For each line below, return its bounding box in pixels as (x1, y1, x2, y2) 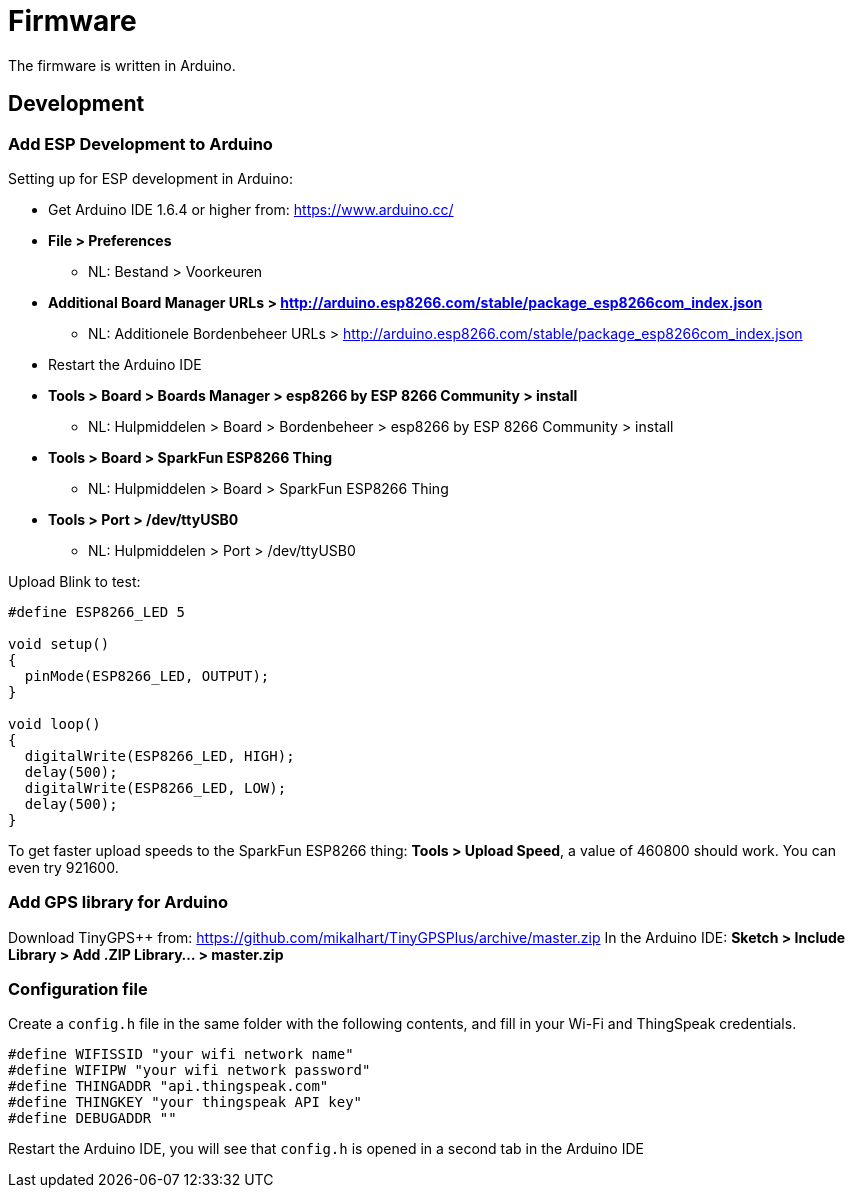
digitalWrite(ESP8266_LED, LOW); (24, 779, 287, 796)
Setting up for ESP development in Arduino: (8, 169, 293, 187)
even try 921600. (8, 858, 119, 876)
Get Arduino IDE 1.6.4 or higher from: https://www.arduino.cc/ (48, 200, 454, 218)
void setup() (8, 635, 110, 652)
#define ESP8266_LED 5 (8, 603, 186, 620)
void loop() (8, 715, 101, 732)
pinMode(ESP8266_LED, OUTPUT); (24, 667, 270, 684)
